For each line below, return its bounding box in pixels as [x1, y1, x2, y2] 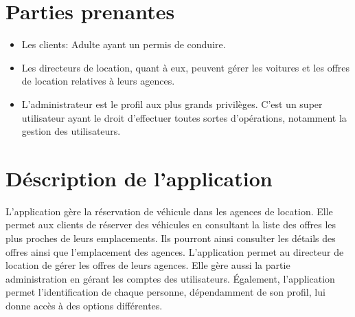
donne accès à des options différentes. [5, 298, 163, 312]
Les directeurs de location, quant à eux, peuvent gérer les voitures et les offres [21, 60, 350, 74]
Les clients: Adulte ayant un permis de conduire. [21, 37, 226, 52]
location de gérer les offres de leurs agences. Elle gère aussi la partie [5, 258, 290, 272]
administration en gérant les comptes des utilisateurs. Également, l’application [5, 271, 335, 285]
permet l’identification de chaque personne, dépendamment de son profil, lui [5, 285, 325, 299]
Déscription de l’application [5, 164, 273, 192]
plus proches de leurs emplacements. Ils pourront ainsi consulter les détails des [5, 231, 336, 245]
